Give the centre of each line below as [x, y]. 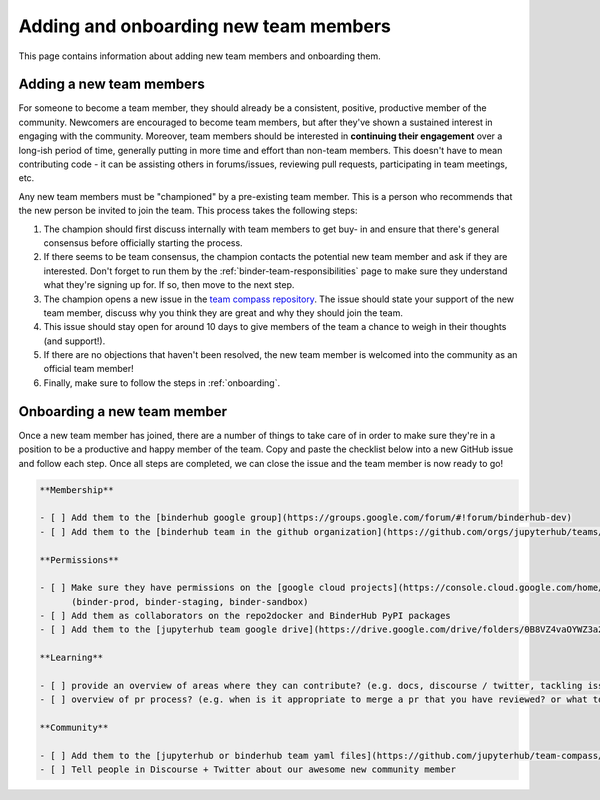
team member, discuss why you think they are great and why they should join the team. [223, 312]
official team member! [88, 369]
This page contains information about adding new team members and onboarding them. [200, 56]
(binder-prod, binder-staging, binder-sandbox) [190, 601]
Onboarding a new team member [123, 411]
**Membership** [76, 489]
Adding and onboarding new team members [205, 26]
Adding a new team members [111, 84]
